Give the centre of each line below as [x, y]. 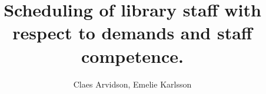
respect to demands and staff [132, 33]
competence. [132, 56]
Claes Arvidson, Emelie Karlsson [132, 84]
